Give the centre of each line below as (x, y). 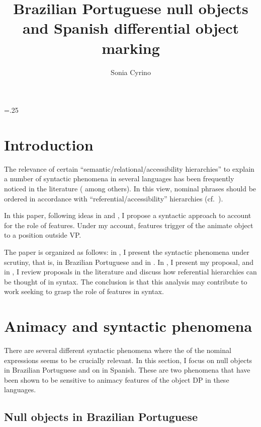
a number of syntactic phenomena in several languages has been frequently (119, 179)
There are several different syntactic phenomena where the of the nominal (118, 350)
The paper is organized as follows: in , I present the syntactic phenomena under (127, 252)
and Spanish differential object (131, 28)
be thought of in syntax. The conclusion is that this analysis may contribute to (126, 281)
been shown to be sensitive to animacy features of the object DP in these (117, 379)
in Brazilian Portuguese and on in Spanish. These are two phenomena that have (127, 370)
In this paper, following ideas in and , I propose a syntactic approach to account (128, 215)
